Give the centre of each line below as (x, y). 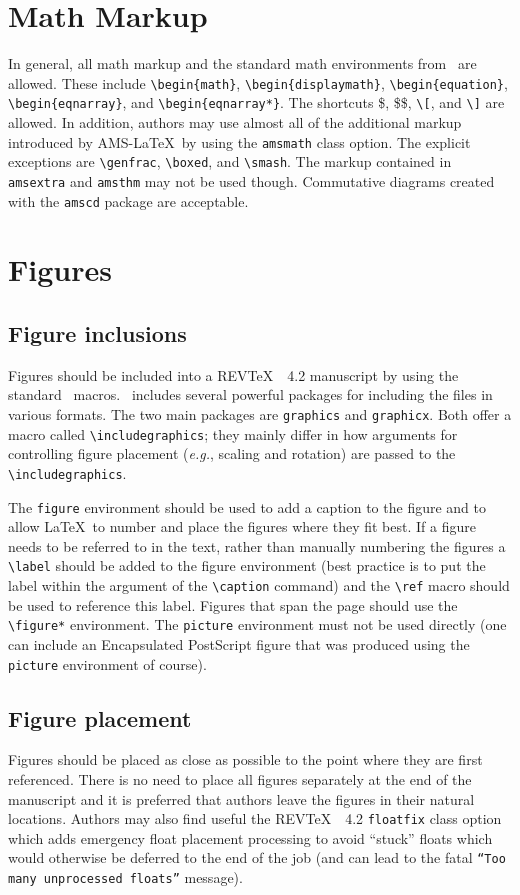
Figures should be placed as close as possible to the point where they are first (245, 759)
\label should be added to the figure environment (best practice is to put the (247, 565)
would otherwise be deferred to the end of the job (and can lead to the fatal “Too (257, 857)
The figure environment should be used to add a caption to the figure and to (247, 506)
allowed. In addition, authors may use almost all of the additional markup (235, 122)
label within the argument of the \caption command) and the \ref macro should (259, 585)
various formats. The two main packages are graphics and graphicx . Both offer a (260, 414)
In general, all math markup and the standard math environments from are (242, 63)
